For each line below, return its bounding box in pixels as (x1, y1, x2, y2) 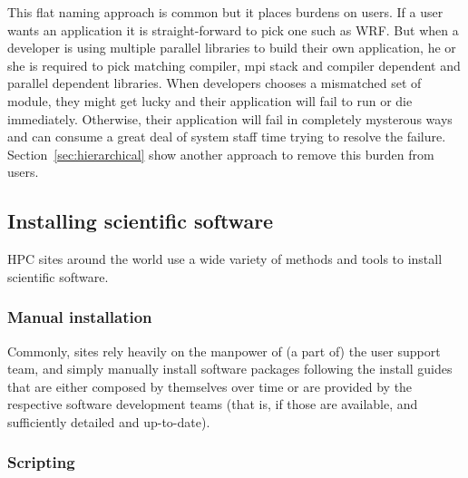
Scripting (7, 451, 75, 473)
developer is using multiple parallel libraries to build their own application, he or (7, 38, 456, 57)
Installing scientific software (7, 207, 274, 235)
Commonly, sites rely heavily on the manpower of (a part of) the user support (7, 341, 441, 360)
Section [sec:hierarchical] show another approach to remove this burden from (7, 144, 434, 163)
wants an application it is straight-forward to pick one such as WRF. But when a (7, 20, 459, 39)
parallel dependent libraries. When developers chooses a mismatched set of (7, 73, 422, 93)
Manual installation (7, 306, 152, 328)
